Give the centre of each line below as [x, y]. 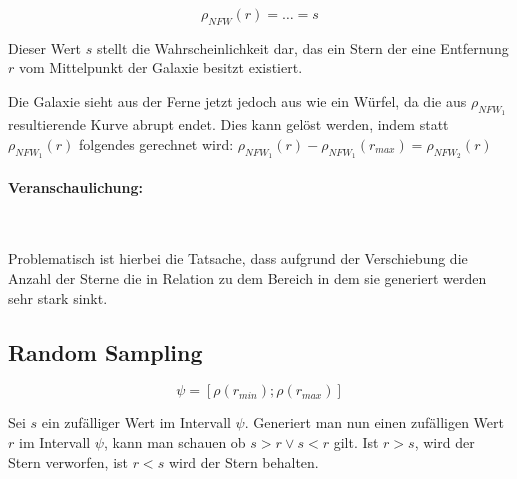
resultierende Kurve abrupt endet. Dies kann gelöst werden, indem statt [228, 124]
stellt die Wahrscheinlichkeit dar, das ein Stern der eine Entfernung [302, 47]
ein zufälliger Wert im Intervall [136, 422]
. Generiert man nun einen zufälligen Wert [374, 422]
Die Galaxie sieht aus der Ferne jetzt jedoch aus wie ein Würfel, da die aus [237, 100]
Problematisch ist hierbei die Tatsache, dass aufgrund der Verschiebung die [238, 258]
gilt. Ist [356, 441]
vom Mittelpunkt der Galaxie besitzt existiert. [160, 67]
